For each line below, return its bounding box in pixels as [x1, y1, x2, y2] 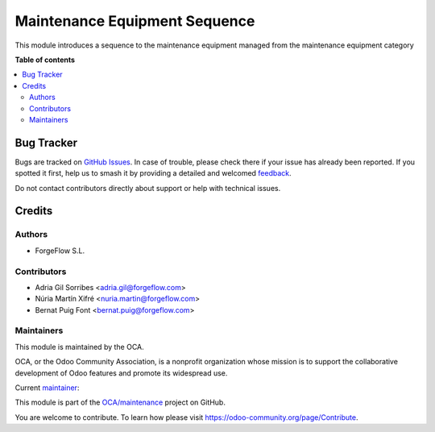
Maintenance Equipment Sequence [14, 12, 255, 30]
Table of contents [14, 55, 76, 64]
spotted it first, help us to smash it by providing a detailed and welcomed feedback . [14, 168, 292, 178]
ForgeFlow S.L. [35, 246, 85, 255]
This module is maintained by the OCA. [14, 342, 144, 351]
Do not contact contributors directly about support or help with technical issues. [14, 183, 281, 193]
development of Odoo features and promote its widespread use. [14, 368, 228, 378]
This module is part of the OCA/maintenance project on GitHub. [14, 397, 226, 407]
